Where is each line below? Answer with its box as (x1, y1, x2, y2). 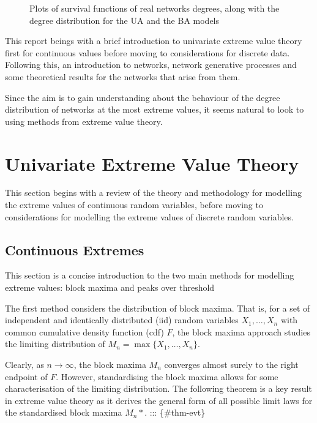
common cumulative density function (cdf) (5, 325, 164, 338)
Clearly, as (5, 358, 44, 371)
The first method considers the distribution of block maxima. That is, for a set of (5, 301, 310, 314)
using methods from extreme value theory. (5, 114, 163, 127)
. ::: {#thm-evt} (144, 406, 206, 419)
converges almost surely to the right (164, 358, 299, 371)
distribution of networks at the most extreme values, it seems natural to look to (5, 103, 304, 116)
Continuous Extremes (5, 240, 144, 259)
